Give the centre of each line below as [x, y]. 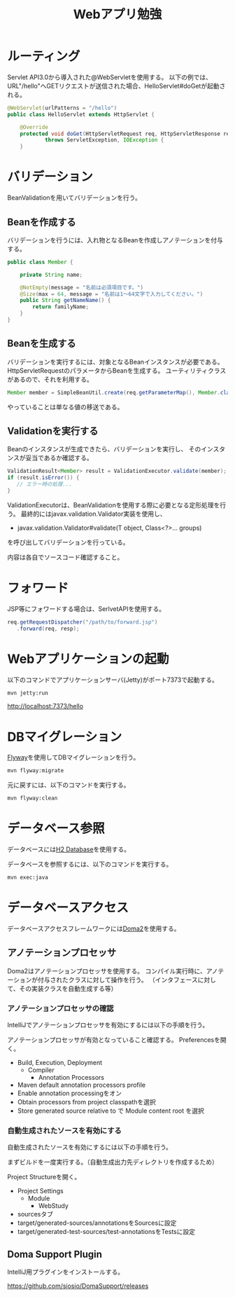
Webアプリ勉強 [117, 14]
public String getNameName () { [65, 301]
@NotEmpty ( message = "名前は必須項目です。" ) [82, 287]
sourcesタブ [35, 1214]
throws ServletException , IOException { [104, 140]
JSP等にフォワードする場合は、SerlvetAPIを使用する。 [86, 609]
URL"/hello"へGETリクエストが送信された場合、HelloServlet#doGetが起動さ [116, 85]
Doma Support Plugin [55, 1254]
